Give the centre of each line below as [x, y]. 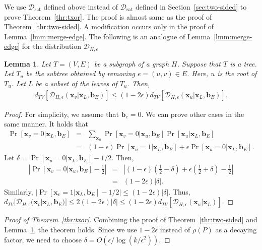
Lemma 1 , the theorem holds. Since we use [71, 229]
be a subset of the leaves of [76, 83]
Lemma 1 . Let [27, 63]
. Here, [198, 73]
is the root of [237, 73]
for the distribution [52, 46]
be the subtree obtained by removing [80, 73]
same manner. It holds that [46, 124]
